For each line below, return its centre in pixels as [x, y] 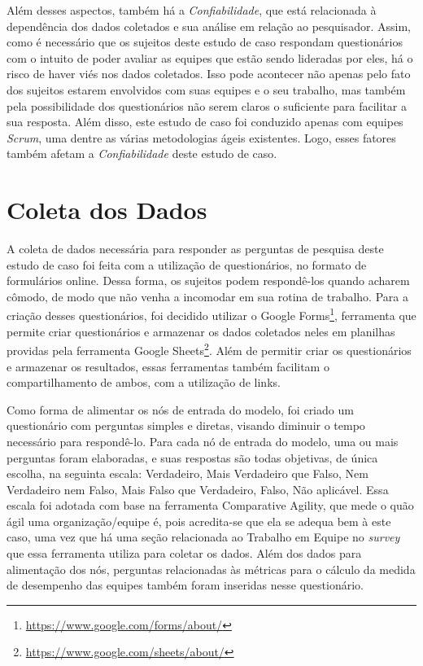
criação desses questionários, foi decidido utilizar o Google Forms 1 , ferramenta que [211, 314]
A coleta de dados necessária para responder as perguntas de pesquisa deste [195, 249]
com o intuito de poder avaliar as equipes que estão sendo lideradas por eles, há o [210, 57]
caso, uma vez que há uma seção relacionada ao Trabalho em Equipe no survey [203, 537]
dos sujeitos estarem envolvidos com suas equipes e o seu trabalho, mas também [206, 89]
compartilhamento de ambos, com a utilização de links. [144, 382]
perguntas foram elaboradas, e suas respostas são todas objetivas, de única [192, 457]
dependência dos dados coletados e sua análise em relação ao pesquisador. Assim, [209, 26]
